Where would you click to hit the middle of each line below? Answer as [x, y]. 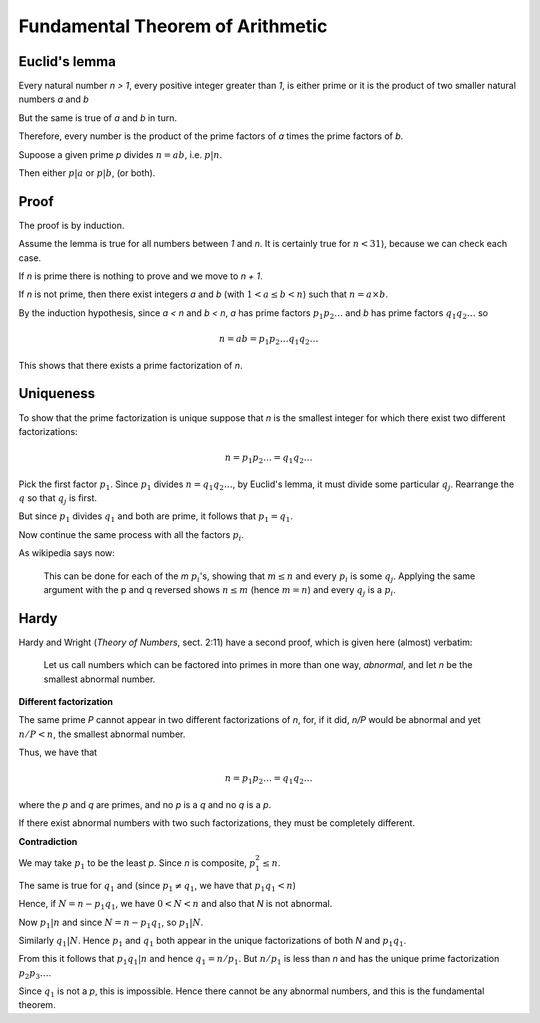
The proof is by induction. [71, 225]
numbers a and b [53, 99]
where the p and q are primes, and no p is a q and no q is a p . [145, 804]
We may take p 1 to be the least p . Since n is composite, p [137, 863]
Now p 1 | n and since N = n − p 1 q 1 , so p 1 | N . [111, 923]
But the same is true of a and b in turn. [97, 117]
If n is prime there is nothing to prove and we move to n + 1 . [141, 276]
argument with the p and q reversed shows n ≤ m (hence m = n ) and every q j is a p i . [220, 590]
